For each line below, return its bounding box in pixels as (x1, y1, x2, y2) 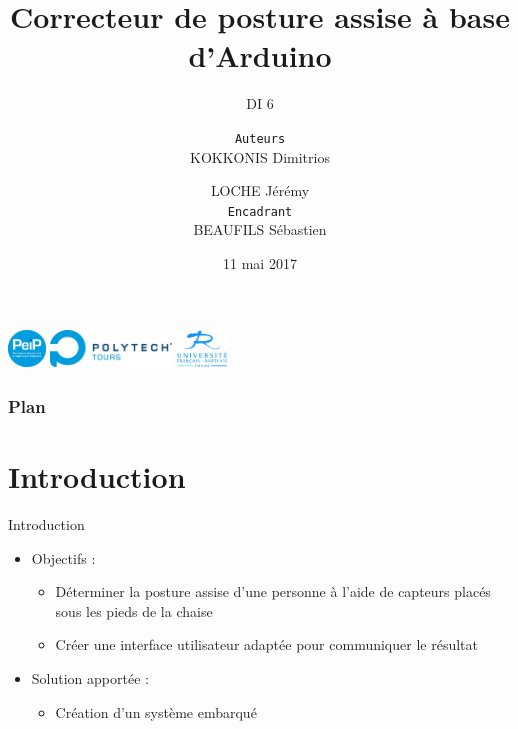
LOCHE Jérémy (210, 180, 310, 201)
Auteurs (234, 131, 286, 146)
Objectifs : (31, 547, 96, 568)
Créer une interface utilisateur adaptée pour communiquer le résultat (55, 634, 478, 655)
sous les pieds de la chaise (55, 600, 213, 621)
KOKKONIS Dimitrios (190, 146, 330, 167)
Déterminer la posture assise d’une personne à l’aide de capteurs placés (55, 581, 491, 602)
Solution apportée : (31, 667, 149, 688)
